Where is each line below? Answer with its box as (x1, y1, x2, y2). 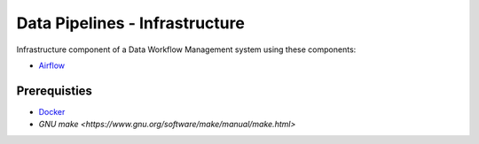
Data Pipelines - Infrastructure (16, 13, 246, 33)
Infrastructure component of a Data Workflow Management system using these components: (16, 44, 357, 55)
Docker (38, 106, 66, 117)
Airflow (38, 60, 66, 71)
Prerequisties (16, 83, 93, 98)
